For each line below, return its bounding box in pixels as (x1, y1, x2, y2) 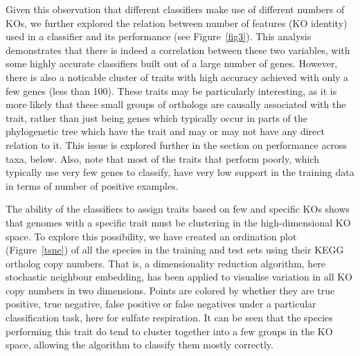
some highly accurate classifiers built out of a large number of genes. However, (6, 56, 338, 71)
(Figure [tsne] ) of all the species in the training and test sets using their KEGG (6, 242, 344, 257)
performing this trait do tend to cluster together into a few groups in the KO (6, 323, 333, 338)
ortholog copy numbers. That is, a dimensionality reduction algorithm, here (6, 256, 326, 270)
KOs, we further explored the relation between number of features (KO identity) (6, 15, 348, 30)
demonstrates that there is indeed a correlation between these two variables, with (6, 42, 350, 57)
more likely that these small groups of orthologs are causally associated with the (6, 97, 346, 112)
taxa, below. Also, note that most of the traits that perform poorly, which (6, 151, 320, 166)
